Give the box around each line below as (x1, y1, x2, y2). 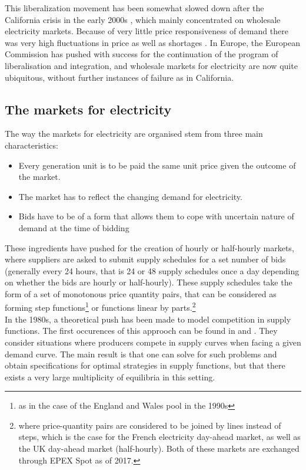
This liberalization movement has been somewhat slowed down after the (5, 2, 264, 14)
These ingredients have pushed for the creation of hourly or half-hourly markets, (5, 241, 294, 254)
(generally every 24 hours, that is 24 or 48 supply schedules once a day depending (5, 264, 300, 277)
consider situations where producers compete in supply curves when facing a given (5, 336, 301, 348)
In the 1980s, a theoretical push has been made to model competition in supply (5, 313, 291, 325)
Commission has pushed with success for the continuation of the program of (5, 48, 278, 60)
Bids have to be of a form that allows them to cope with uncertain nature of (18, 210, 294, 222)
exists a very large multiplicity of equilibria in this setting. (5, 370, 215, 383)
